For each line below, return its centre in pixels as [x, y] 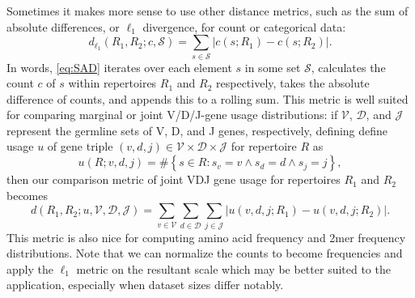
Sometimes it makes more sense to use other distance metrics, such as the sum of [207, 11]
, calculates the [348, 67]
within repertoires [112, 83]
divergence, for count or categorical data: [244, 26]
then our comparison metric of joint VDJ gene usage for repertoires [174, 179]
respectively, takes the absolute [293, 83]
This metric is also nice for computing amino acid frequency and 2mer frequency [206, 237]
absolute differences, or [63, 26]
